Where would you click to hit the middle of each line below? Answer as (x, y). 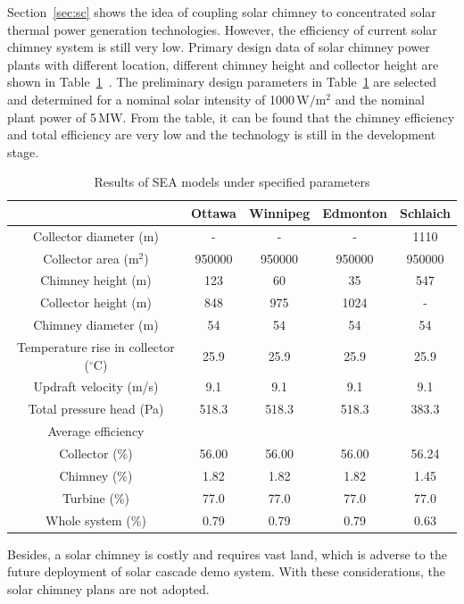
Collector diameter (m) (96, 235)
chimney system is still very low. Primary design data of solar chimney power (219, 47)
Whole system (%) (96, 520)
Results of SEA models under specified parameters (232, 182)
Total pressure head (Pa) (96, 409)
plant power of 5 (52, 117)
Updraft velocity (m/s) (96, 386)
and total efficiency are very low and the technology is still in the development (222, 134)
